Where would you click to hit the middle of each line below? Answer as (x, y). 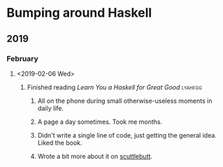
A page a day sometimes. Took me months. (100, 122)
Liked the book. (60, 143)
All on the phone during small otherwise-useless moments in (125, 101)
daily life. (51, 108)
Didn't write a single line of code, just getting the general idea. (127, 135)
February (23, 59)
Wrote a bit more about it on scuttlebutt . (95, 156)
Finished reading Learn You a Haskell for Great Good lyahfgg (115, 87)
